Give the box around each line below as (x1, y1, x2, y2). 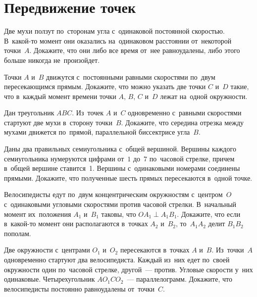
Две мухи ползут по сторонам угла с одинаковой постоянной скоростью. (4, 26, 225, 36)
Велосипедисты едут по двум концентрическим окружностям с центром (4, 189, 223, 199)
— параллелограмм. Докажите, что (127, 274, 232, 284)
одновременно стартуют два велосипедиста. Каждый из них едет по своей (4, 254, 230, 264)
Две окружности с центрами (4, 245, 90, 255)
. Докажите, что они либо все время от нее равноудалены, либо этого (29, 45, 240, 55)
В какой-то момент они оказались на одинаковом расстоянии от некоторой (4, 35, 232, 46)
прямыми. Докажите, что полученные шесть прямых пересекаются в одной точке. (4, 172, 253, 183)
